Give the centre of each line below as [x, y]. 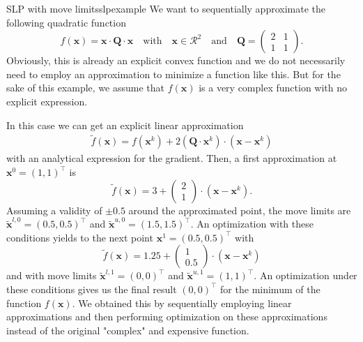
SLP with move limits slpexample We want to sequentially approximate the [166, 8]
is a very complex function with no [273, 88]
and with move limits [52, 275]
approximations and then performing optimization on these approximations [167, 317]
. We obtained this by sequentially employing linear [182, 303]
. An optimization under [306, 275]
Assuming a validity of [54, 210]
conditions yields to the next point [80, 237]
